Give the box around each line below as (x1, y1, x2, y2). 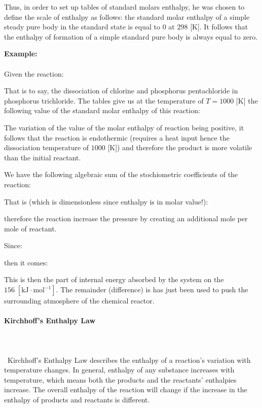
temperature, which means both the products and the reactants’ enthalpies (4, 374, 237, 385)
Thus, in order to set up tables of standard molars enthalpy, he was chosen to (4, 2, 245, 12)
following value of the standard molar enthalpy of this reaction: (4, 105, 200, 116)
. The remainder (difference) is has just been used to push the (56, 284, 248, 295)
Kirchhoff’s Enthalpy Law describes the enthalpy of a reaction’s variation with (7, 354, 251, 365)
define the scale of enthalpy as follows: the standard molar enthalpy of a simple (4, 11, 250, 22)
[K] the (236, 95, 258, 106)
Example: (4, 48, 38, 59)
